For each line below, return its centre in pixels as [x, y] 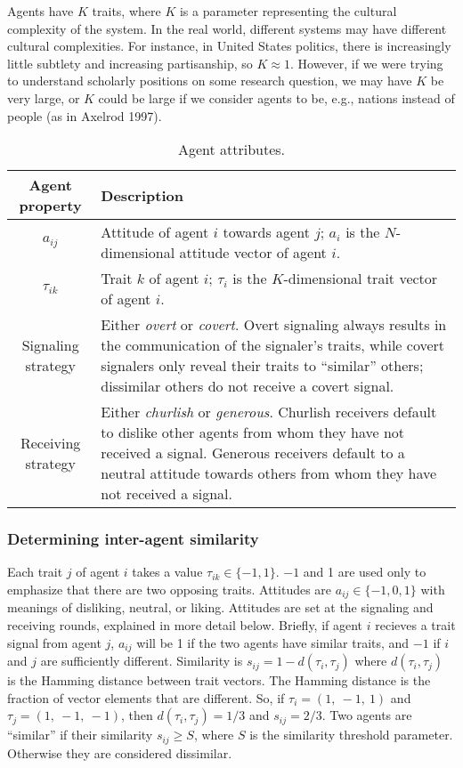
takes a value [167, 572]
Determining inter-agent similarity [133, 539]
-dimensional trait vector [361, 279]
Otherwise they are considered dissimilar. [120, 752]
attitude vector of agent [253, 253]
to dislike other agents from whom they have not [253, 433]
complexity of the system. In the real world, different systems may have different [227, 28]
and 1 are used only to [365, 572]
